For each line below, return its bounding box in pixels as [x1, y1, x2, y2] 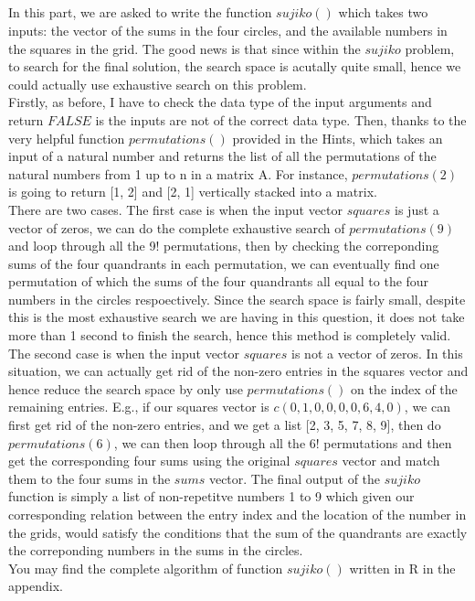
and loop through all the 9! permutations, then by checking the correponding [8, 236, 439, 255]
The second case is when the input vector [8, 343, 240, 362]
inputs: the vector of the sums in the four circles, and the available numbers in [8, 20, 448, 39]
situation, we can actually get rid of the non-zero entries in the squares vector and [8, 361, 469, 381]
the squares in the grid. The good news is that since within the [8, 38, 361, 58]
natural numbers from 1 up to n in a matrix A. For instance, [8, 164, 348, 183]
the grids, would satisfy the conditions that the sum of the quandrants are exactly [8, 522, 468, 542]
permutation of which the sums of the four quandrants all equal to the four [8, 272, 429, 291]
